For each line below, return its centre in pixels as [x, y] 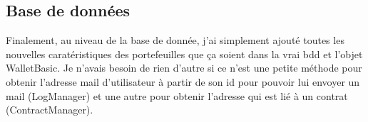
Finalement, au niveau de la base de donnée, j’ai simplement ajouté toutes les [175, 40]
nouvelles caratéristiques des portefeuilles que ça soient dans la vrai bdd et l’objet [184, 54]
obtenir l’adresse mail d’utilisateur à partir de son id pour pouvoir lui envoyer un [183, 81]
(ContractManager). [50, 110]
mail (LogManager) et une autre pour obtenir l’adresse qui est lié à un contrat [177, 95]
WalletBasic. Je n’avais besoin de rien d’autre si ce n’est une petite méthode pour [184, 68]
